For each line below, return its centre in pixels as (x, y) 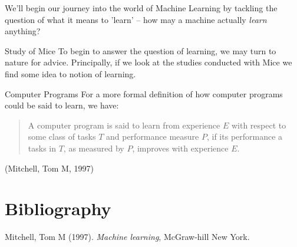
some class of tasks (62, 136)
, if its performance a (245, 136)
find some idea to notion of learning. (70, 73)
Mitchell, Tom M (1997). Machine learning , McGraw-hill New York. (127, 237)
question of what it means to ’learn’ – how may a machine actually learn (136, 19)
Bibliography (58, 208)
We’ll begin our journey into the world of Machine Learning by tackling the (141, 8)
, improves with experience (180, 148)
